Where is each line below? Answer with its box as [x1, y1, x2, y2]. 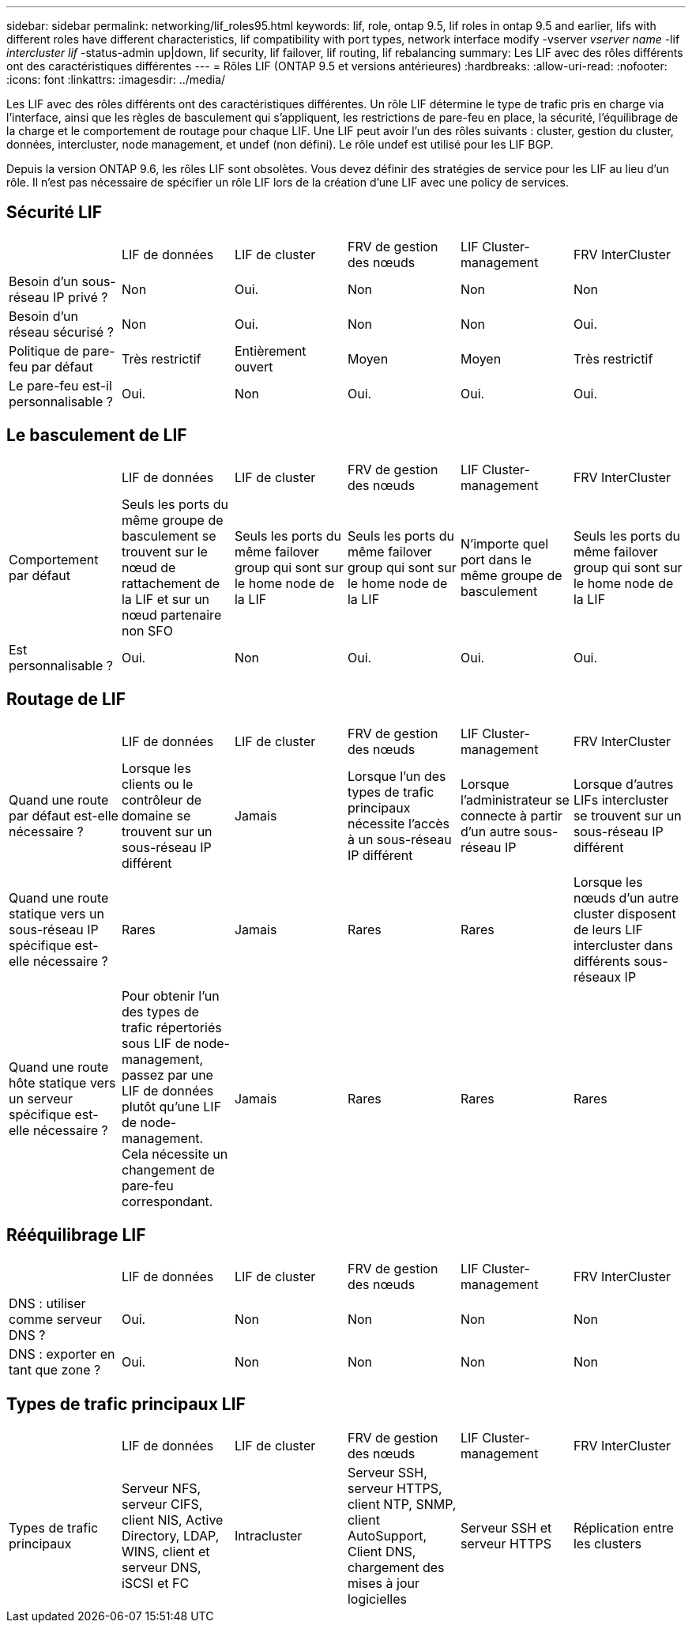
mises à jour [347, 1575, 419, 1592]
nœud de [121, 559, 176, 575]
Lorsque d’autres [573, 775, 674, 792]
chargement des [347, 1559, 445, 1576]
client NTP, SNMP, [347, 1496, 457, 1513]
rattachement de [121, 575, 220, 591]
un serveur [9, 1090, 73, 1107]
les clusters [573, 1536, 641, 1552]
